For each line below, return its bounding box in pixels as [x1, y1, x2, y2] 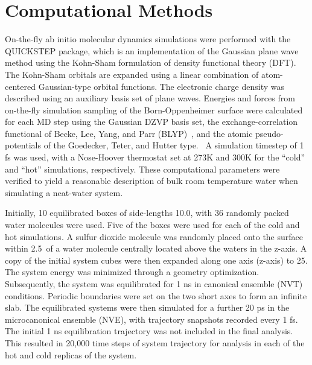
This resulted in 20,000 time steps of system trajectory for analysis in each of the [5, 336, 305, 349]
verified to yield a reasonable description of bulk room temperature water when [5, 174, 298, 187]
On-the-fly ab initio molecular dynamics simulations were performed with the [5, 33, 291, 45]
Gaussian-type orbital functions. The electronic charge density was [38, 80, 285, 92]
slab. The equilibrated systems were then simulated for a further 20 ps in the [5, 301, 290, 314]
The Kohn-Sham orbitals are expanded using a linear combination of [5, 68, 259, 80]
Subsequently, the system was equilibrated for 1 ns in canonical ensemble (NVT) [5, 278, 303, 290]
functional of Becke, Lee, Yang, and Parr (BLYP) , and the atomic [5, 127, 253, 139]
